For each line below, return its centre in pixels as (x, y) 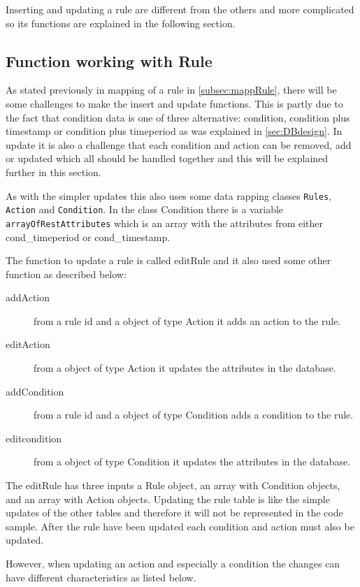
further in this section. (53, 172)
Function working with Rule (109, 60)
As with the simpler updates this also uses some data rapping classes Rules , (169, 195)
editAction (28, 344)
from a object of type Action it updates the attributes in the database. (185, 368)
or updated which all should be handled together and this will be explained (167, 158)
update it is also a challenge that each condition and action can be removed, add (179, 144)
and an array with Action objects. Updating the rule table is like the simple (168, 499)
